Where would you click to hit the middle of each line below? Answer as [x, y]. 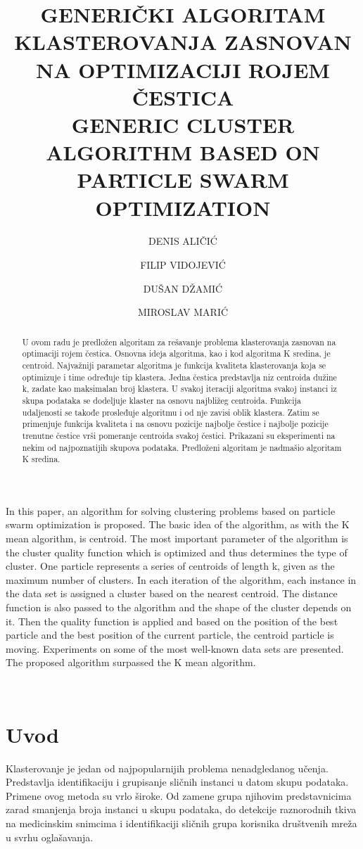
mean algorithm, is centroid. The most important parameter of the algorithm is [177, 538]
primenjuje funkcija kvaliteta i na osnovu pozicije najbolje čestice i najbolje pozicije [175, 424]
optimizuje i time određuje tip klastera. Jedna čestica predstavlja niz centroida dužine [179, 377]
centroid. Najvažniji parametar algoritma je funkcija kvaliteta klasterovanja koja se [174, 365]
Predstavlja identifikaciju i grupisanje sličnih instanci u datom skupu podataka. [177, 782]
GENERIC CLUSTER [183, 124]
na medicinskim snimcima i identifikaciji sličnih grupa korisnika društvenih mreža [181, 823]
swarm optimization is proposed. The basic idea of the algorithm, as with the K [178, 524]
